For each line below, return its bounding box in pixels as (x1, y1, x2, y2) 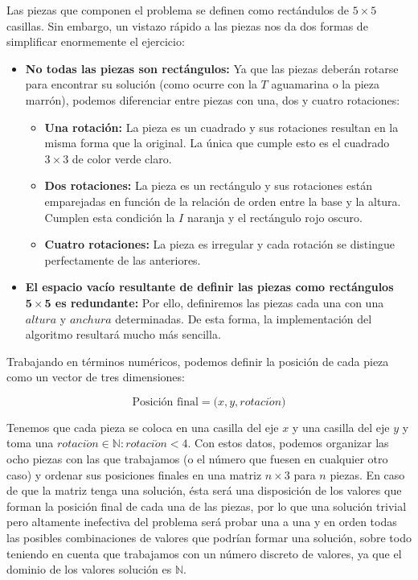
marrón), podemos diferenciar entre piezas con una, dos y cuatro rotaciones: (25, 91, 400, 108)
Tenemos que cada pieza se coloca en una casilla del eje (6, 418, 279, 435)
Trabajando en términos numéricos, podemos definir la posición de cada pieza (6, 352, 389, 369)
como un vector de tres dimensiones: (6, 368, 185, 385)
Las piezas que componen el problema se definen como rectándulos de (6, 2, 349, 18)
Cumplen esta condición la (44, 208, 175, 225)
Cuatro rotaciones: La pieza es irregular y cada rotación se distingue (44, 236, 395, 253)
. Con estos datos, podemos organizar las (187, 434, 389, 451)
